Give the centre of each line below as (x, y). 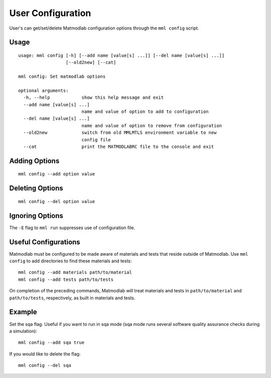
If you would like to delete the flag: (45, 354)
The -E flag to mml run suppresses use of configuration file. (72, 228)
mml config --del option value (57, 201)
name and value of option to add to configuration (145, 112)
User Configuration (50, 13)
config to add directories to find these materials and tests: (71, 261)
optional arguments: (43, 90)
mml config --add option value (57, 174)
